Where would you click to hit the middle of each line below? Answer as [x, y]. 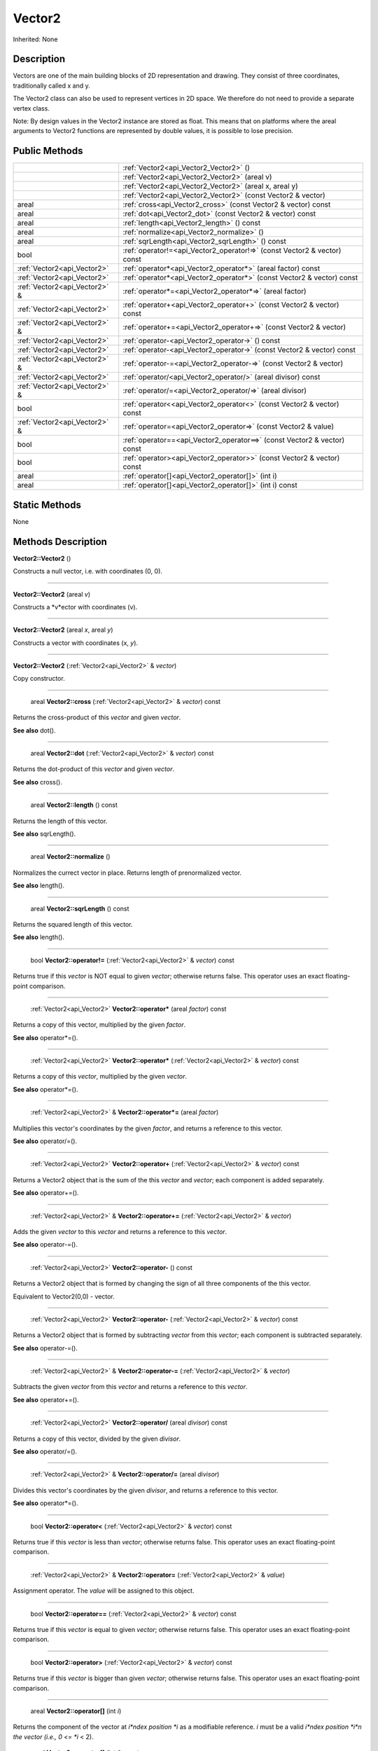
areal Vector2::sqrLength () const [80, 908]
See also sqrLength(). [44, 833]
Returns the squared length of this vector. [73, 924]
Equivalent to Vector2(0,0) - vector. [64, 1296]
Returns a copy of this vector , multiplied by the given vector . [100, 1077]
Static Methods [47, 505]
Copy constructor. [39, 679]
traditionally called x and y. [51, 85]
